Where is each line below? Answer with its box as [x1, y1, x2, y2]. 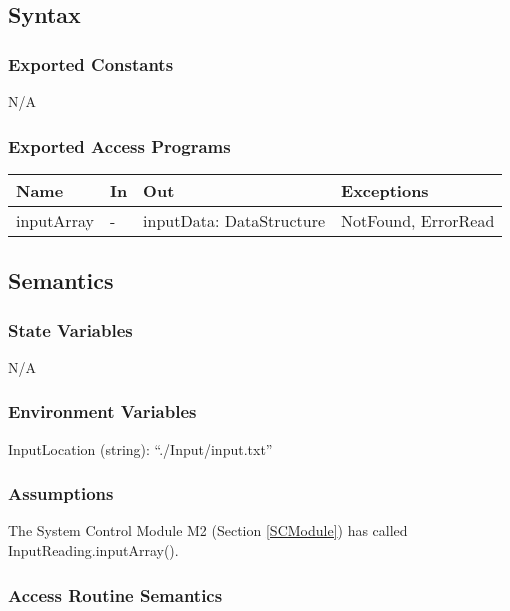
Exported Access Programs [8, 133, 231, 158]
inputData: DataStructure [143, 208, 326, 232]
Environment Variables [8, 399, 197, 424]
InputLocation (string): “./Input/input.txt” [8, 438, 273, 459]
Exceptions [341, 178, 429, 202]
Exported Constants [8, 51, 174, 76]
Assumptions [8, 481, 114, 506]
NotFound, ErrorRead [341, 208, 495, 232]
